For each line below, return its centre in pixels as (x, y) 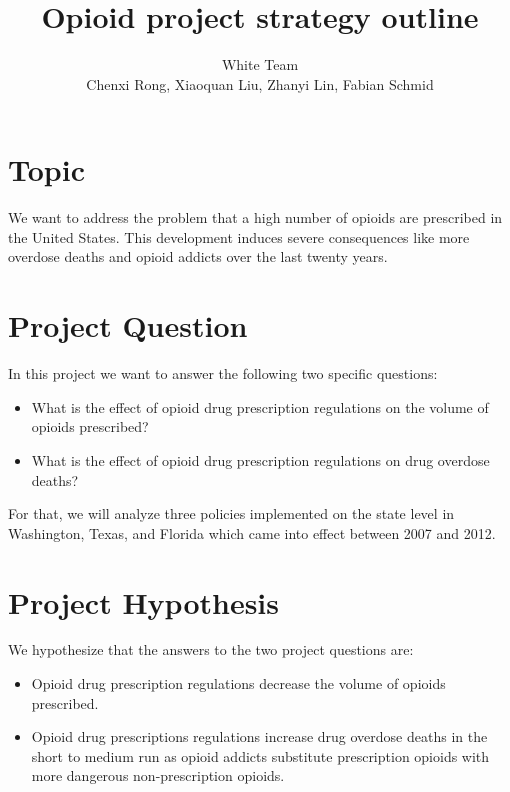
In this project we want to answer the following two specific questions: (223, 373)
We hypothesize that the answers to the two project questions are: (211, 649)
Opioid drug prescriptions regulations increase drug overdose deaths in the (259, 736)
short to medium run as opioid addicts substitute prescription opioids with (260, 755)
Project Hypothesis (144, 601)
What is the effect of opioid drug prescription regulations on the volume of (260, 406)
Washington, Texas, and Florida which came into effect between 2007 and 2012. (252, 532)
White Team (260, 64)
